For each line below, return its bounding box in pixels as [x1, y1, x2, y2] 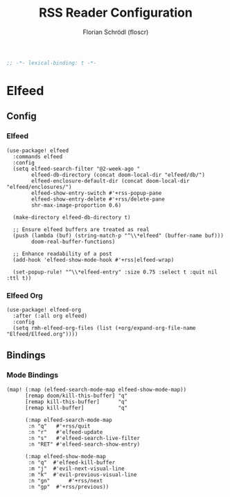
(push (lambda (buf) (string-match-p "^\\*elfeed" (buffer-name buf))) [12, 232, 224, 239]
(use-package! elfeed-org [6, 306, 81, 313]
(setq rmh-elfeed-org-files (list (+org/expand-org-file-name [12, 324, 196, 331]
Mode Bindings [6, 370, 59, 380]
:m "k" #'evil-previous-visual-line [28, 471, 137, 478]
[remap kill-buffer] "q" [24, 404, 128, 411]
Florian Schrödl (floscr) [82, 28, 149, 36]
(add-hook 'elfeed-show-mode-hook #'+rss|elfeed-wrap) [12, 256, 175, 263]
